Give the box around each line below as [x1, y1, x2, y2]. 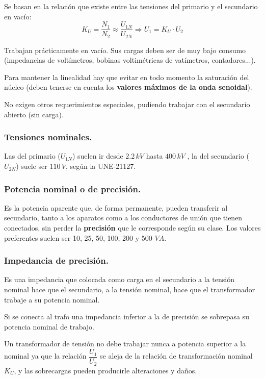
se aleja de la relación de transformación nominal [100, 350, 253, 361]
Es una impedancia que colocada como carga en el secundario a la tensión [4, 274, 234, 285]
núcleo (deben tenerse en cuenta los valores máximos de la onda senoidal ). [4, 82, 252, 92]
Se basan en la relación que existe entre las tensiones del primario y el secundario [4, 1, 258, 11]
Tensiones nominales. [4, 131, 92, 143]
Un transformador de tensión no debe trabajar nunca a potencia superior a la [4, 338, 246, 349]
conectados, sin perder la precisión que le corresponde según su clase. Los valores [4, 222, 261, 233]
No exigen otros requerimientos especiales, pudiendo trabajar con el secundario [4, 99, 250, 110]
